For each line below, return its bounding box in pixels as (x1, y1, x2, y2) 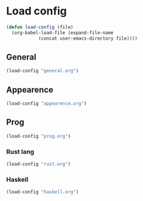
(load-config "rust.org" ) (6, 161, 71, 167)
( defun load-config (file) (6, 24, 74, 30)
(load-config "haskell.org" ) (6, 189, 79, 195)
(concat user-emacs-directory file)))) (38, 35, 138, 42)
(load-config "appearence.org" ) (6, 100, 87, 107)
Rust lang (6, 147, 35, 156)
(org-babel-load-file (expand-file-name (11, 29, 114, 36)
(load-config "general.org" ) (6, 68, 79, 74)
